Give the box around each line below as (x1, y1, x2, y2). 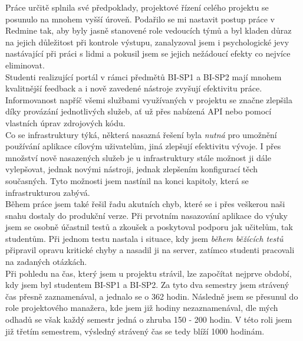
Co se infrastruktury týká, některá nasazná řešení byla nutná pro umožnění (5, 128, 277, 140)
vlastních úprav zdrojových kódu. (5, 116, 126, 129)
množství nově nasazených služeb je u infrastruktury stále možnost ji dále (5, 151, 271, 163)
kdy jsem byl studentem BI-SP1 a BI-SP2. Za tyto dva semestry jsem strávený (5, 278, 289, 291)
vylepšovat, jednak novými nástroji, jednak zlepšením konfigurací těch (5, 163, 258, 175)
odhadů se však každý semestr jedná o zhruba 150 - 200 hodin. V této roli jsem (5, 313, 292, 326)
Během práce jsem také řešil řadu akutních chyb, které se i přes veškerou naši (5, 198, 285, 210)
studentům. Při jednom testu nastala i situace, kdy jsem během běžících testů (5, 232, 284, 244)
